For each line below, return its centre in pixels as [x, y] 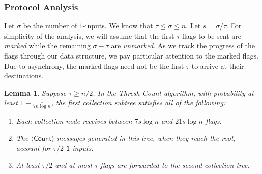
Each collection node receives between [74, 121]
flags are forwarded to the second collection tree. [175, 165]
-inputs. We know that [118, 26]
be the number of [50, 26]
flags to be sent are [212, 35]
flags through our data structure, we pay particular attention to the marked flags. [131, 55]
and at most [74, 165]
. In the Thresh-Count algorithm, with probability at [173, 92]
